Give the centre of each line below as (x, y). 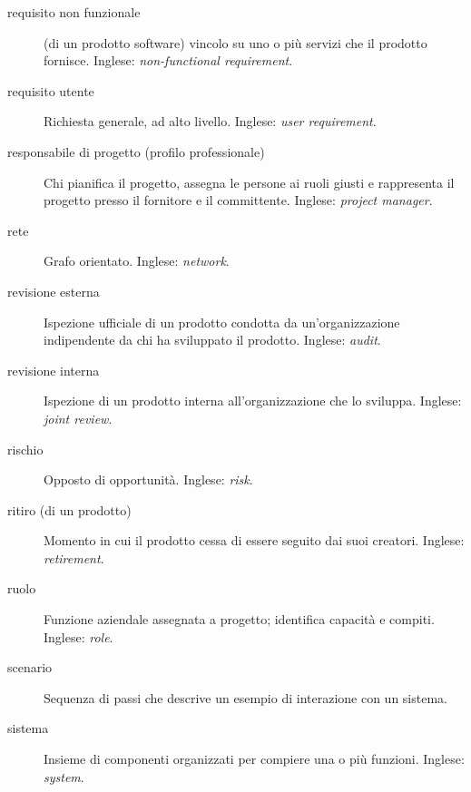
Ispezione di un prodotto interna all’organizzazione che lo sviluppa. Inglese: (253, 401)
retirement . (74, 557)
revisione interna (54, 370)
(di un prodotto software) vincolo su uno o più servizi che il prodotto (235, 42)
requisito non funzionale (74, 12)
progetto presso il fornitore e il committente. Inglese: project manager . (238, 200)
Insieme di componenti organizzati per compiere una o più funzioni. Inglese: (254, 759)
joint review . (78, 418)
